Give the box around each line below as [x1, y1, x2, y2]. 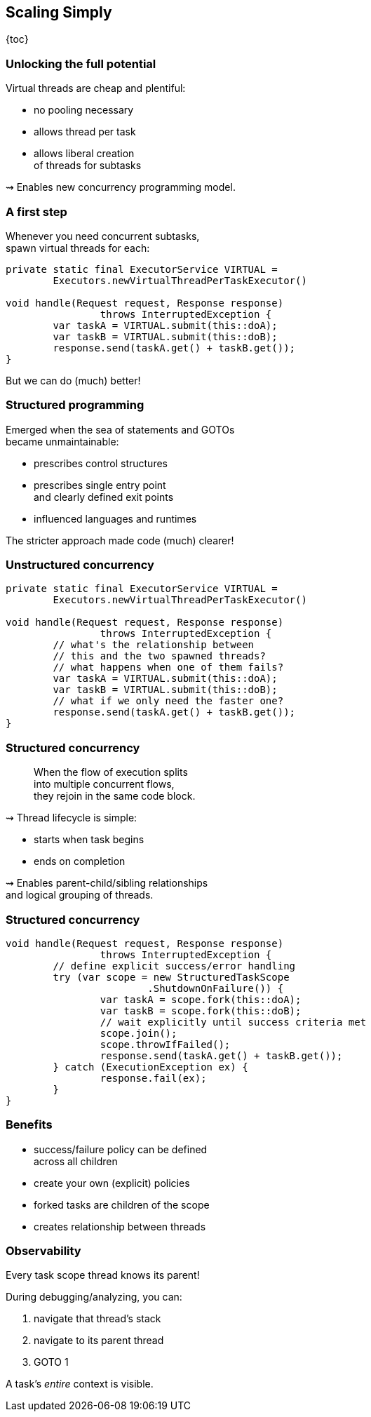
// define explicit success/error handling [53, 960, 296, 972]
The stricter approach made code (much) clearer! [6, 534, 234, 546]
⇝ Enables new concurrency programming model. [6, 181, 236, 194]
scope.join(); [100, 1027, 177, 1039]
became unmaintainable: [6, 435, 119, 448]
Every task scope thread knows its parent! [6, 1269, 200, 1282]
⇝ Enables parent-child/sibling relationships [6, 877, 208, 889]
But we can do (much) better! [6, 374, 141, 387]
